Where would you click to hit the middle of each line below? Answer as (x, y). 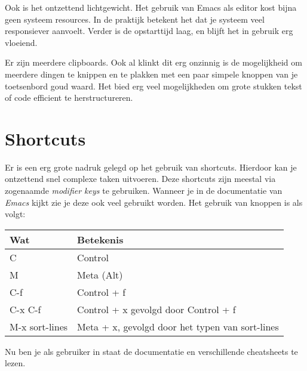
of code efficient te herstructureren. (69, 98)
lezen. (15, 363)
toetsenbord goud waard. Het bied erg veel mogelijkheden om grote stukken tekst (153, 86)
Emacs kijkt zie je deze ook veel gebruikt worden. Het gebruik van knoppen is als (154, 202)
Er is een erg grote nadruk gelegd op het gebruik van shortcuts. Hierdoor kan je (151, 167)
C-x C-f (25, 309)
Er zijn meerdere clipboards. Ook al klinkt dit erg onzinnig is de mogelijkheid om (153, 62)
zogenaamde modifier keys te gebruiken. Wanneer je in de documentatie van (144, 191)
